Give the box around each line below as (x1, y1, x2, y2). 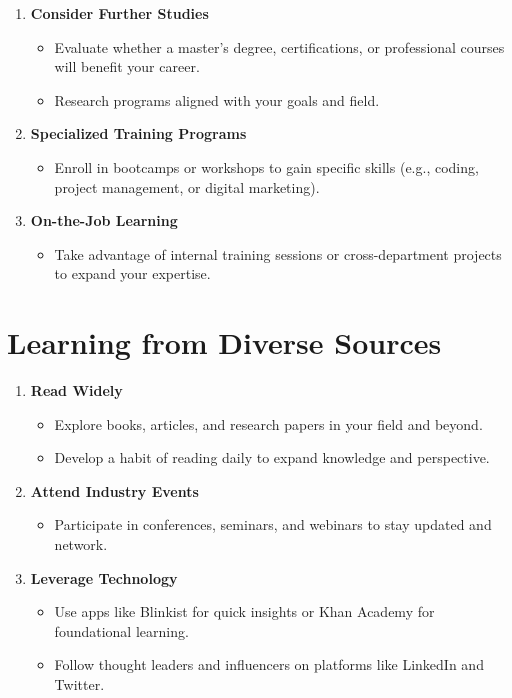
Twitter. (54, 674, 105, 694)
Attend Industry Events (30, 480, 199, 501)
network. (54, 534, 108, 555)
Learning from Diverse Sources (7, 322, 442, 363)
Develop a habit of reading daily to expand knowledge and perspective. (54, 447, 490, 468)
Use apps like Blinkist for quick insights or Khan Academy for (54, 601, 435, 622)
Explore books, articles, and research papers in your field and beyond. (54, 413, 483, 434)
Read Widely (30, 380, 123, 401)
